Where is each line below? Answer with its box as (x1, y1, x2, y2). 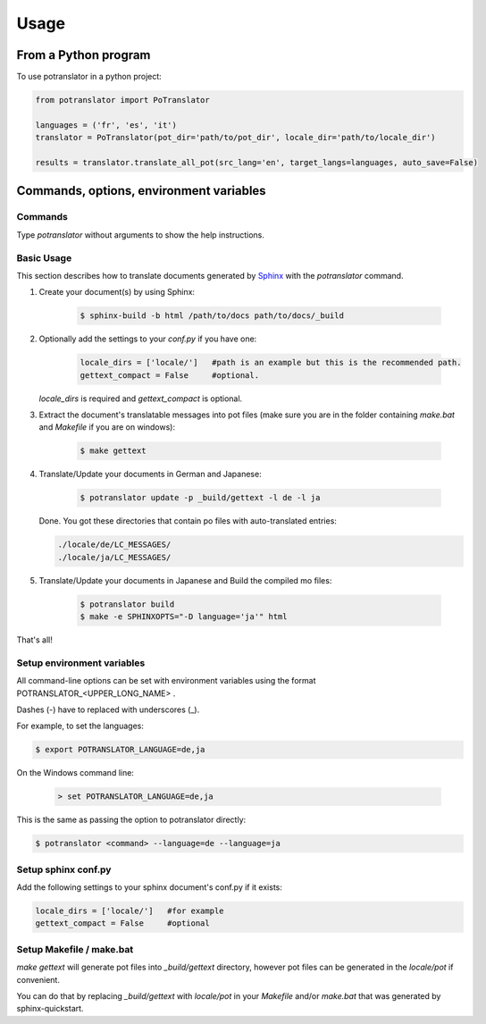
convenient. (16, 974, 60, 985)
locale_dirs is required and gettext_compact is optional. (38, 393, 243, 404)
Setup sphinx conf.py (16, 863, 112, 876)
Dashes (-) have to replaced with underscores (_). (16, 704, 200, 715)
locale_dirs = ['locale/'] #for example (35, 906, 224, 916)
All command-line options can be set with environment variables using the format (16, 676, 316, 686)
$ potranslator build (80, 599, 175, 609)
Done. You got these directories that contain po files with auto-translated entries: (38, 516, 337, 526)
